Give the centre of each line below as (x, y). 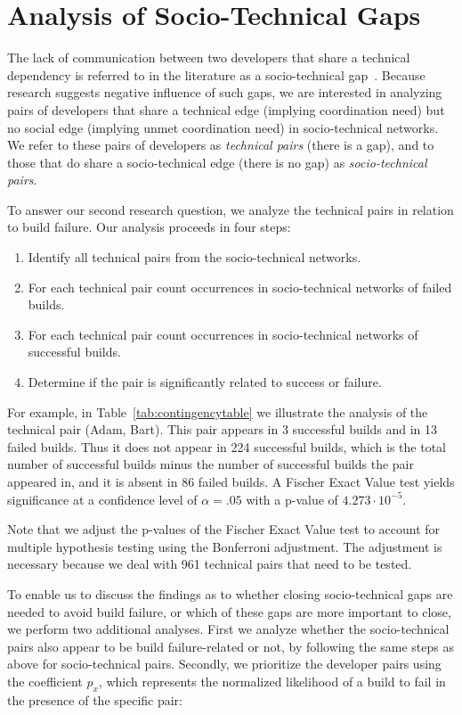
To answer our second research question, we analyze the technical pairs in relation (231, 209)
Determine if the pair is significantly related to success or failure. (205, 382)
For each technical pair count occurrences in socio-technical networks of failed (240, 287)
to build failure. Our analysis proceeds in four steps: (149, 227)
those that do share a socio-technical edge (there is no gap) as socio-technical (217, 162)
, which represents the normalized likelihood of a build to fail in (272, 681)
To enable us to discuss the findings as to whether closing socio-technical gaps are (230, 593)
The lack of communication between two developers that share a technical (209, 58)
